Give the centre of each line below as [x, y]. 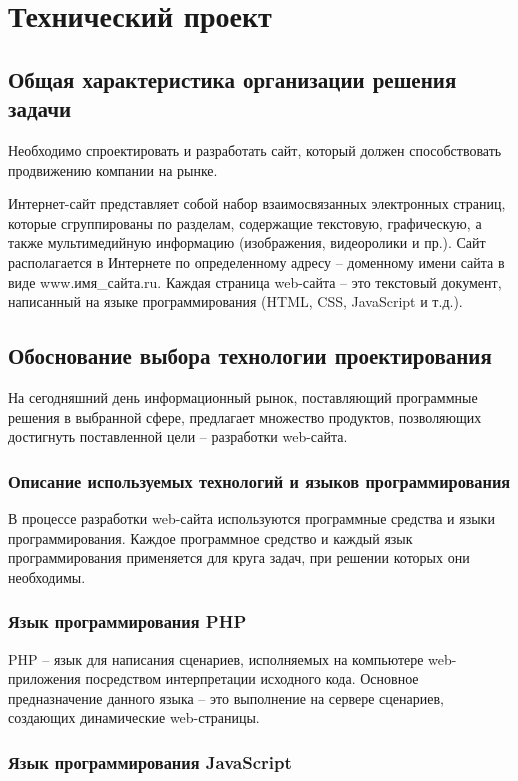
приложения [44, 678]
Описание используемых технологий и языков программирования [259, 480]
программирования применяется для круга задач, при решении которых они [239, 557]
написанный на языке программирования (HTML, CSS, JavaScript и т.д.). [235, 301]
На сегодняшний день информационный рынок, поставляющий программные [243, 396]
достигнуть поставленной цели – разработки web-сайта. [178, 436]
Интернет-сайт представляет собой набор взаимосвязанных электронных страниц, [257, 203]
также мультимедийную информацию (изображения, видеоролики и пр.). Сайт [247, 242]
